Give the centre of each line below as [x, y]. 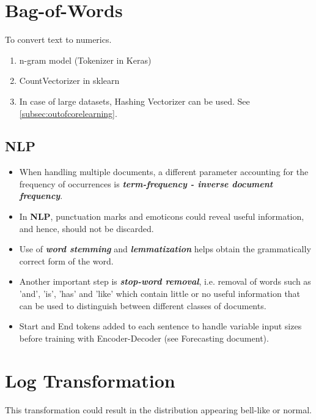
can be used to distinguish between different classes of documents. [143, 305]
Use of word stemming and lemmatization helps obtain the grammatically [165, 249]
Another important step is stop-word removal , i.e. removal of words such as [165, 281]
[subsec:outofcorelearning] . [68, 113]
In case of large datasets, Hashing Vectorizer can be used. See [134, 101]
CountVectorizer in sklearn [69, 81]
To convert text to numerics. [58, 39]
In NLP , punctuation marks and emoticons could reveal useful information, [162, 216]
